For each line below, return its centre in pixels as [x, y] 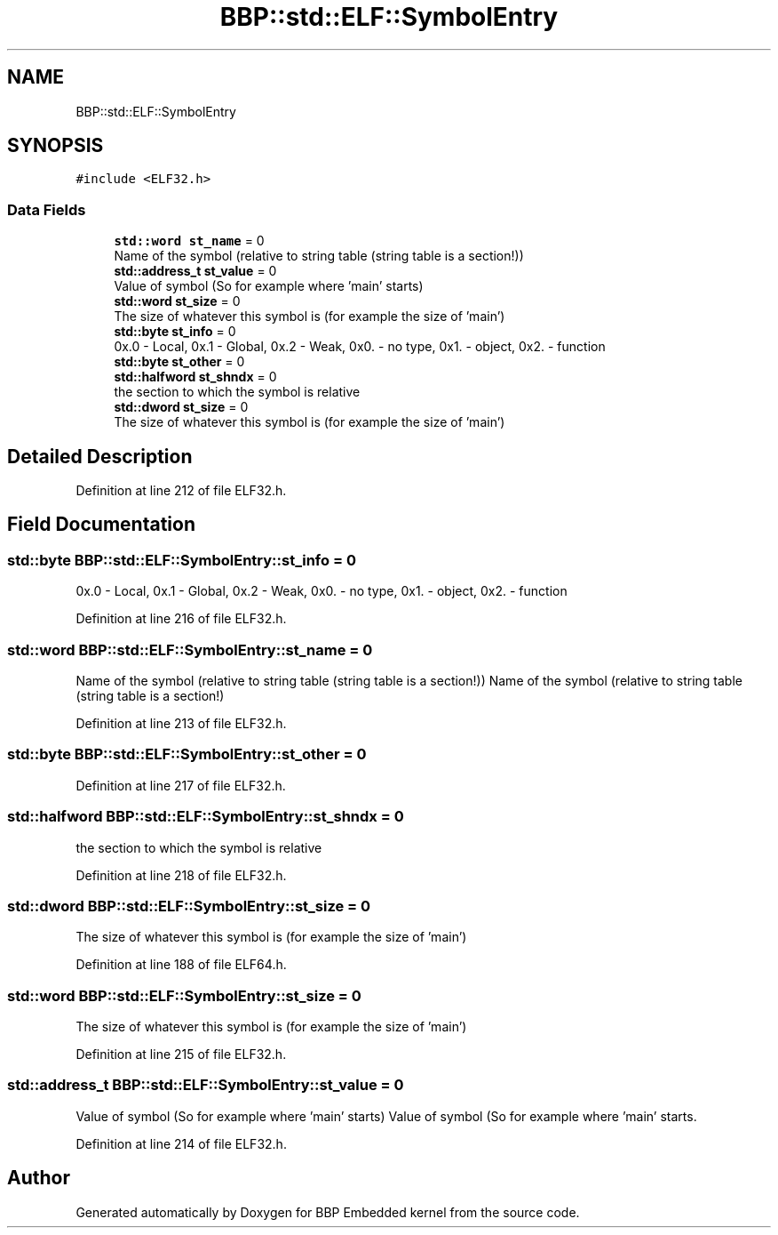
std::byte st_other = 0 [179, 362]
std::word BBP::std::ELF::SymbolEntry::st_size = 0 [184, 995]
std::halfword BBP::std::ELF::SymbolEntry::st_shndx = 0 [206, 817]
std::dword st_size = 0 [181, 407]
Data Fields [47, 209]
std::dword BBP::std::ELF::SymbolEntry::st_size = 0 [189, 906]
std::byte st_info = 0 [175, 332]
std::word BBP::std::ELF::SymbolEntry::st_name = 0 [190, 650]
